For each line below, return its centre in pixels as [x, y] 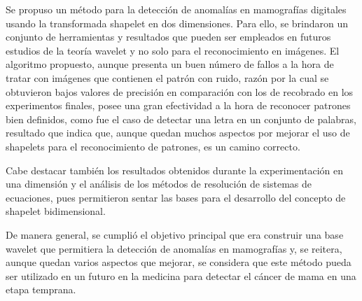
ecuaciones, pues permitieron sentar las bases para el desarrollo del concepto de [176, 197]
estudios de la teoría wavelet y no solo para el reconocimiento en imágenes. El [173, 50]
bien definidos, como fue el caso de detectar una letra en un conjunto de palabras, [181, 119]
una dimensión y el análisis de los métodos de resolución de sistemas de [159, 184]
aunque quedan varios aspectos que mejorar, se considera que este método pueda [179, 262]
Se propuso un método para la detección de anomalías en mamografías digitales [176, 9]
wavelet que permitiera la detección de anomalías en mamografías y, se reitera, [174, 248]
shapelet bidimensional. [56, 211]
